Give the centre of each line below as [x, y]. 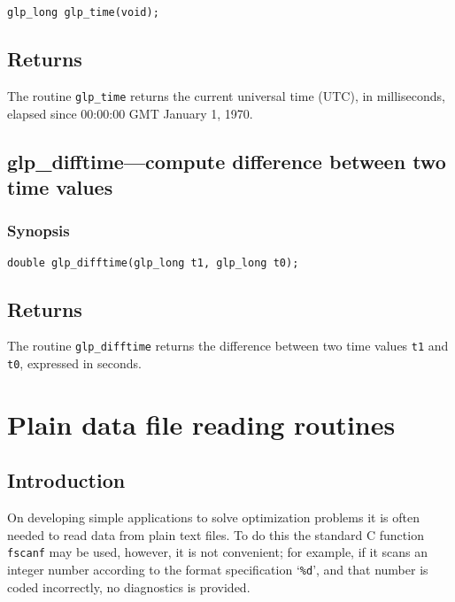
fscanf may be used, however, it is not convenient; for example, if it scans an [217, 552]
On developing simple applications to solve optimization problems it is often [213, 517]
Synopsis [39, 231]
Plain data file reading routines [201, 424]
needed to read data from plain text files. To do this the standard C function [216, 534]
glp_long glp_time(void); [83, 12]
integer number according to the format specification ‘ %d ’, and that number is [218, 570]
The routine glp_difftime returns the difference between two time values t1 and [228, 346]
